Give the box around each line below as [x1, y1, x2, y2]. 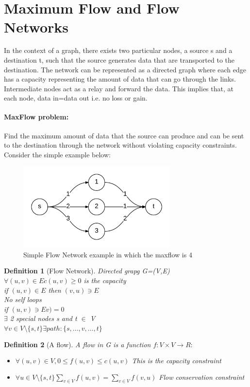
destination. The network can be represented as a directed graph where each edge [4, 64, 246, 74]
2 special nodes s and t [10, 313, 77, 323]
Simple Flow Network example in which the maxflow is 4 [23, 249, 192, 259]
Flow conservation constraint [159, 371, 245, 382]
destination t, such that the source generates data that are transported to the [4, 54, 235, 65]
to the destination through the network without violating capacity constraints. [4, 140, 237, 150]
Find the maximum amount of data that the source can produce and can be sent [4, 130, 244, 140]
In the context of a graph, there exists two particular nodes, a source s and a [4, 45, 233, 55]
